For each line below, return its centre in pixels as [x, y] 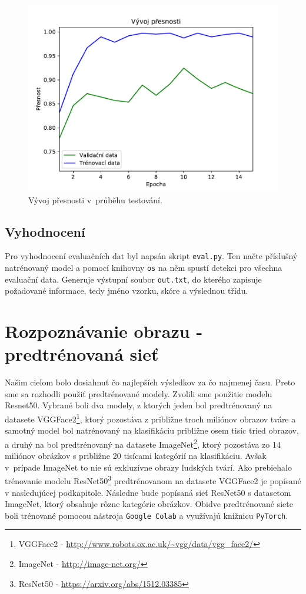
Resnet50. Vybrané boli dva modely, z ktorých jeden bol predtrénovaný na [139, 405]
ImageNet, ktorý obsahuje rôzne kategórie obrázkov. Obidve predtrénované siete [149, 504]
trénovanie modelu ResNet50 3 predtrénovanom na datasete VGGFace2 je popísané [153, 480]
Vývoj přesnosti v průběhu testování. [95, 199]
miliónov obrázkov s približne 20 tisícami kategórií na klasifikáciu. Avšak [136, 456]
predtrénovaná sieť [82, 354]
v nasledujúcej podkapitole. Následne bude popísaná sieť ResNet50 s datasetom [148, 492]
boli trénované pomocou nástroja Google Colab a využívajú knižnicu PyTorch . [147, 515]
